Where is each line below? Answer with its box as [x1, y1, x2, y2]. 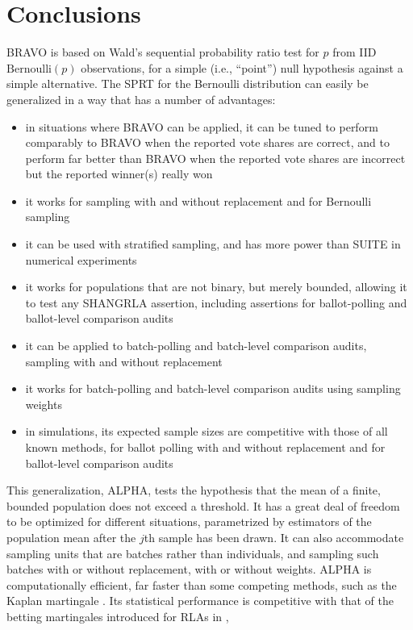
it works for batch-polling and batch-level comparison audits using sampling [25, 380, 401, 397]
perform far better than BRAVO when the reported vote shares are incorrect [25, 149, 406, 166]
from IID [332, 44, 377, 60]
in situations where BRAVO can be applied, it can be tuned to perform [25, 118, 378, 135]
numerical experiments [25, 251, 137, 268]
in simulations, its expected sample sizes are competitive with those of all [25, 423, 388, 440]
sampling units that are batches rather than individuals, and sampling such [6, 544, 379, 561]
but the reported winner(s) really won [25, 165, 213, 182]
